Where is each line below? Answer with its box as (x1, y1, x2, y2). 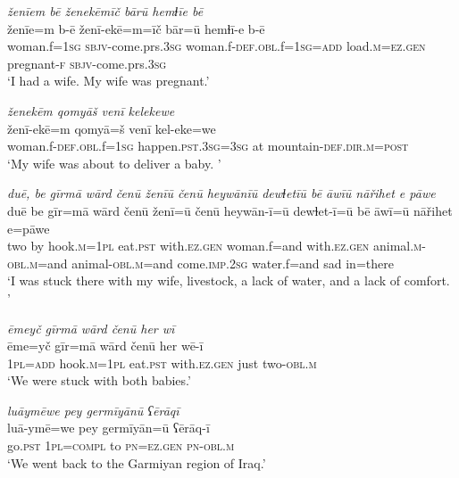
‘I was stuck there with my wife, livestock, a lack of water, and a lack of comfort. (7, 271, 450, 290)
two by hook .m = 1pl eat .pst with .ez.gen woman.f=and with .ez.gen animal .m (7, 236, 422, 255)
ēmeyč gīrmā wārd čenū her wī (7, 318, 175, 337)
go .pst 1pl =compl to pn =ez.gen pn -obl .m (7, 436, 235, 455)
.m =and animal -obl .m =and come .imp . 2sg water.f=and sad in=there (26, 253, 394, 272)
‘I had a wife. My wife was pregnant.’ (7, 71, 210, 90)
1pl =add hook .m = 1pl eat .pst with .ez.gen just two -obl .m (7, 353, 317, 372)
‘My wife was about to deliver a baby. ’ (7, 153, 221, 172)
